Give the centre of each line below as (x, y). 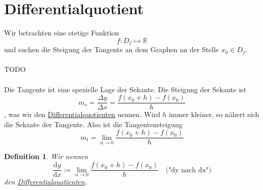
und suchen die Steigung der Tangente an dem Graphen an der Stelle (112, 49)
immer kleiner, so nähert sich (214, 114)
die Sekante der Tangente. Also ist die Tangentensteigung (93, 124)
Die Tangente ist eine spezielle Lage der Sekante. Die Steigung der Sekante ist (125, 89)
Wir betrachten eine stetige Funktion (62, 33)
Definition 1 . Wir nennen (46, 156)
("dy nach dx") (189, 170)
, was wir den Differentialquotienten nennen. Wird (82, 114)
